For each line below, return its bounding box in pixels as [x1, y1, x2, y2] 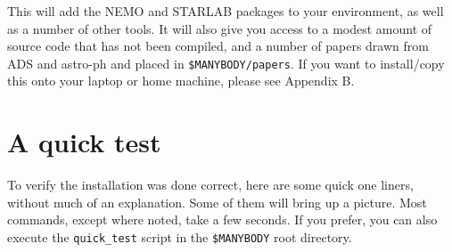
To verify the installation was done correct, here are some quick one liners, [7, 175, 414, 194]
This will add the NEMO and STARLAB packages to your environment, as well [7, 2, 444, 20]
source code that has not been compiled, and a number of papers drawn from [7, 37, 429, 55]
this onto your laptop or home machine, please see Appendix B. [7, 71, 355, 90]
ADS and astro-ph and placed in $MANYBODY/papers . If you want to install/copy [7, 53, 445, 72]
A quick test [7, 124, 161, 160]
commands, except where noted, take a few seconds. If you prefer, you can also [7, 210, 438, 229]
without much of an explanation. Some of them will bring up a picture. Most [7, 192, 427, 211]
